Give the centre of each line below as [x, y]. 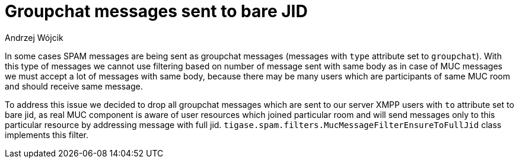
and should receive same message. [74, 86]
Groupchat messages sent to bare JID [156, 11]
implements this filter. [47, 135]
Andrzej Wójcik [34, 37]
